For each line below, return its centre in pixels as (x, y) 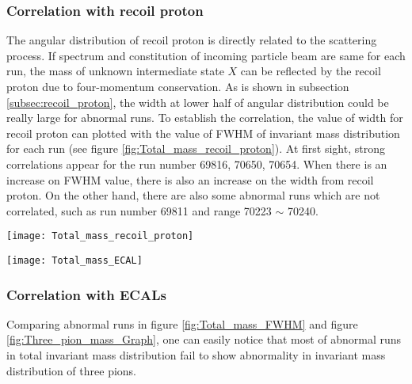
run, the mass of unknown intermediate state (115, 71)
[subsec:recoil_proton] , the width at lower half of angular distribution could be (198, 102)
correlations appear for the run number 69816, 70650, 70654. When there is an (197, 163)
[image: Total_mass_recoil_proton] (100, 236)
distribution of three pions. (71, 370)
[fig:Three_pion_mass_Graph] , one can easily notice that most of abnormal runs (204, 339)
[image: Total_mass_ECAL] (74, 260)
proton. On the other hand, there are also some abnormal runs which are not (193, 195)
